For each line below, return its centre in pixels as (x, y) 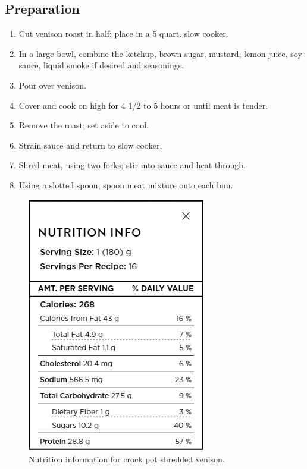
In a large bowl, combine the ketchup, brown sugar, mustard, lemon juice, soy (160, 53)
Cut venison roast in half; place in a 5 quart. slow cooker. (123, 34)
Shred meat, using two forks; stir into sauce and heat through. (132, 165)
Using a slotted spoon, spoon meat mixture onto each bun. (126, 185)
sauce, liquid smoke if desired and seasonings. (101, 65)
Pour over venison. (52, 85)
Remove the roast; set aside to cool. (84, 125)
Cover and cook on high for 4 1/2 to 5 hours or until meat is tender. (143, 105)
